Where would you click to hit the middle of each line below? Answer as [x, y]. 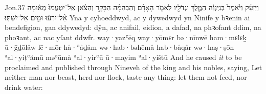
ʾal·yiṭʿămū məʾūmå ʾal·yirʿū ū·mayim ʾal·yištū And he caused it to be [123, 57]
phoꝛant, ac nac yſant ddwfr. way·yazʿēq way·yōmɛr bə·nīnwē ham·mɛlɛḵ [126, 37]
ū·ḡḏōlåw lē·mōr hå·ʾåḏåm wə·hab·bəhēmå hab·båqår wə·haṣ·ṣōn [119, 47]
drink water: [24, 87]
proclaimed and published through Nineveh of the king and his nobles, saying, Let [134, 67]
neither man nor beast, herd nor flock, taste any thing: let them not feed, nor [126, 77]
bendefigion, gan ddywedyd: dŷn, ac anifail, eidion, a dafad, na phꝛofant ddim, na [133, 27]
